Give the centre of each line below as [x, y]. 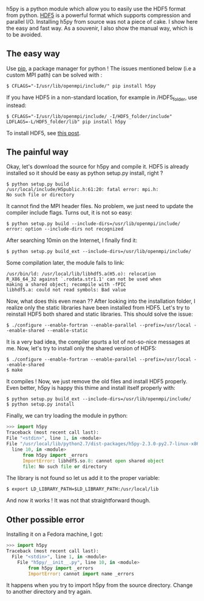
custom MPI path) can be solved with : [54, 75]
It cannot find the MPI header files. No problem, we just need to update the [100, 206]
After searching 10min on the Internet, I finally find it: [72, 240]
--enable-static [67, 331]
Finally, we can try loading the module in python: [67, 415]
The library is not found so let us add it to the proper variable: [83, 478]
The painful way [37, 152]
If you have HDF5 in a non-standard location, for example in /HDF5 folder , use [102, 98]
